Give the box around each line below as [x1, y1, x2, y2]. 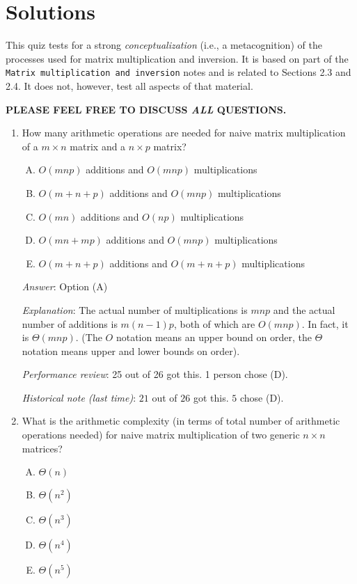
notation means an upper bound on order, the [116, 330, 312, 345]
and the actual [273, 302, 335, 317]
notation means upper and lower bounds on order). [22, 343, 240, 358]
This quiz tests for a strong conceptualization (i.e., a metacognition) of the [6, 38, 322, 52]
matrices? [22, 441, 63, 455]
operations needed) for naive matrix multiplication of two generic [22, 427, 300, 442]
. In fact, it [301, 316, 349, 331]
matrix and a [70, 139, 126, 153]
